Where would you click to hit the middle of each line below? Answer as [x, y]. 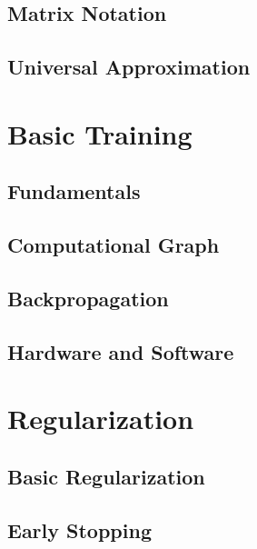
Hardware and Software [121, 351]
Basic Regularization [106, 476]
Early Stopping [79, 529]
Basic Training [100, 133]
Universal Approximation [129, 67]
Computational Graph [114, 245]
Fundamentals [74, 191]
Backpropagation [88, 298]
